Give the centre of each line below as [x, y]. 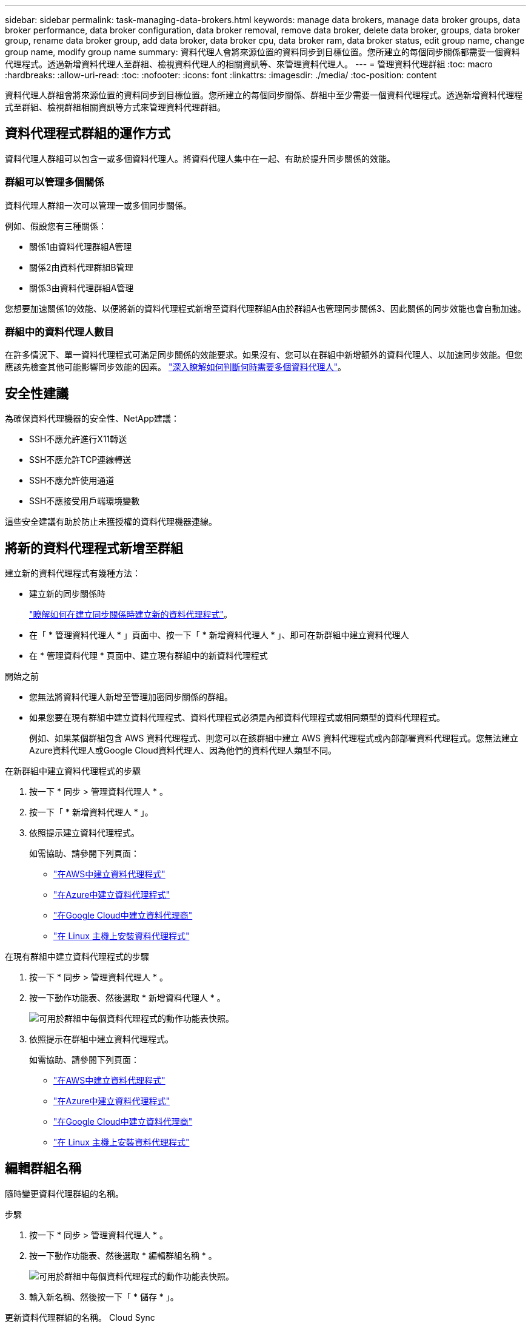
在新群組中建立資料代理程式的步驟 [73, 771]
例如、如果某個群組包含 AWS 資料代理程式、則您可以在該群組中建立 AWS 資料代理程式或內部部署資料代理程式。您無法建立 [274, 738]
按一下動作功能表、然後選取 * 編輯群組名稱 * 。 [123, 1255]
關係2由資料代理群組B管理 [81, 267]
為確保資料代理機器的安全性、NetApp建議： [92, 419]
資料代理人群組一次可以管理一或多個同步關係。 [98, 205]
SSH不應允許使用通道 [72, 480]
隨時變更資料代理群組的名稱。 [64, 1193]
